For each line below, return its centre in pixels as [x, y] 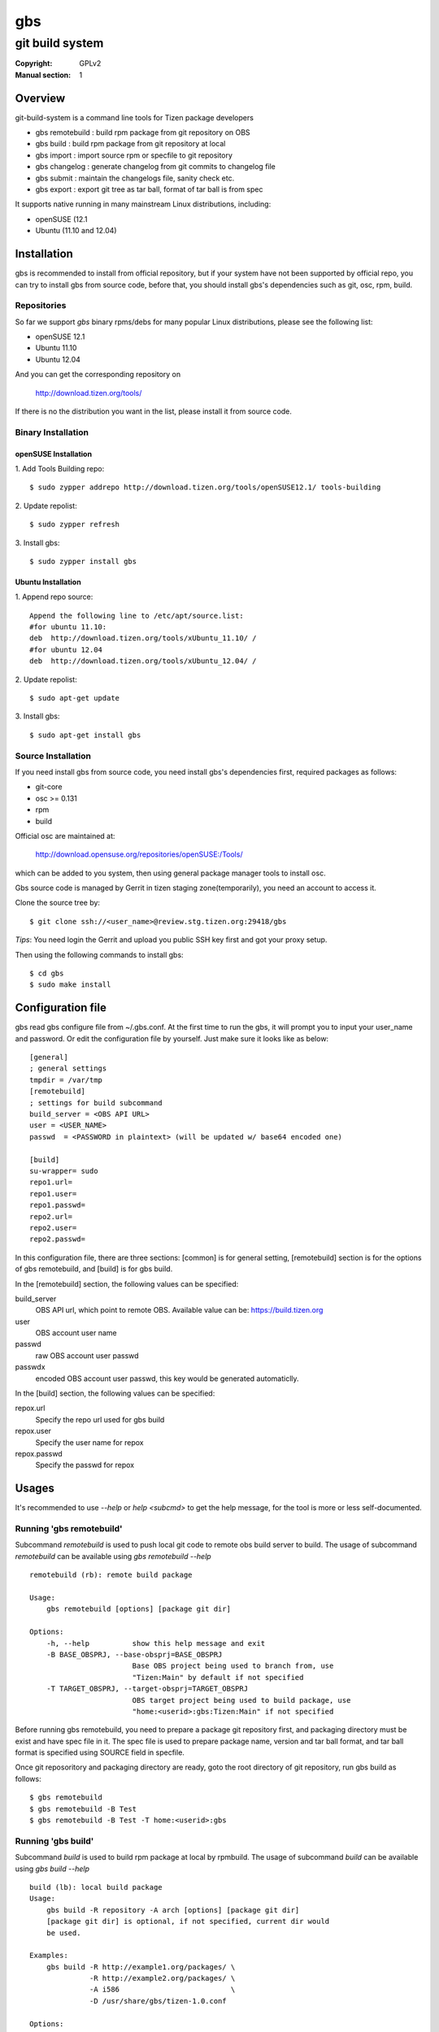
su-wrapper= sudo [64, 1171]
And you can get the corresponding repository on [98, 375]
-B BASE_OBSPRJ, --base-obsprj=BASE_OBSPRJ [134, 1654]
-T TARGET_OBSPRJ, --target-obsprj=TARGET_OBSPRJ [147, 1689]
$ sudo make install [70, 985]
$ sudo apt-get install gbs [85, 735]
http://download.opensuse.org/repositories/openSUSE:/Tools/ [139, 854]
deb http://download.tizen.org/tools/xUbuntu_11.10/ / [143, 638]
